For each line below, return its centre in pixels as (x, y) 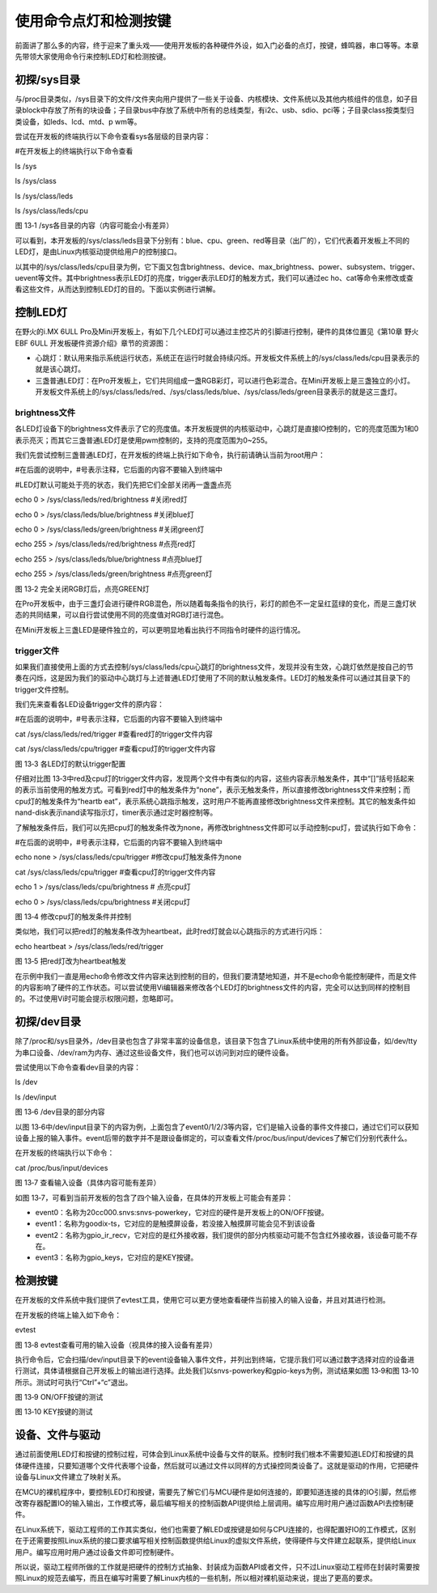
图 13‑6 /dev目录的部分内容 (60, 1112)
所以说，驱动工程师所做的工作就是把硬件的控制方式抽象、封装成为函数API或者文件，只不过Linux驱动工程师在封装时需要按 (217, 1566)
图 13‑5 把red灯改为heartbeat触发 (71, 961)
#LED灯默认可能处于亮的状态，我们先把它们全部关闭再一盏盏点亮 (123, 485)
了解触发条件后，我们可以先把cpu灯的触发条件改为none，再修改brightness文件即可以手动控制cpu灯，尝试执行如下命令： (216, 827)
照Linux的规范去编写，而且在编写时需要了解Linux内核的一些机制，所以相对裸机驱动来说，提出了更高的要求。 (196, 1578)
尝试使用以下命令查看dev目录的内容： (78, 1067)
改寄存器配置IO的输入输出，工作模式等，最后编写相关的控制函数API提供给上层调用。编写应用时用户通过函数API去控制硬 (214, 1503)
